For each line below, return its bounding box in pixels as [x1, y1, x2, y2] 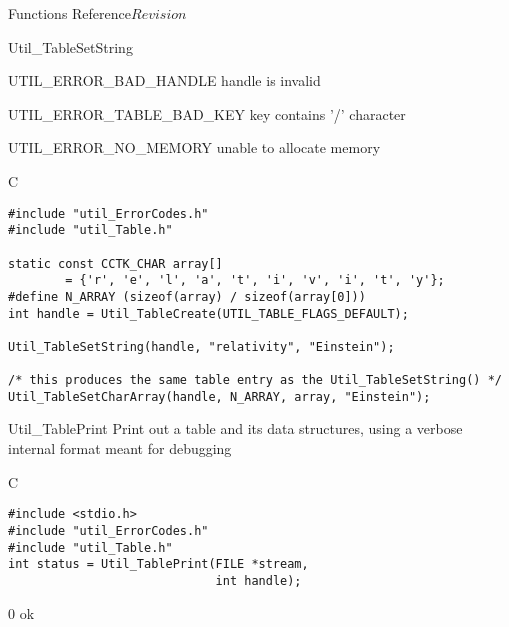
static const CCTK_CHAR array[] [8, 256, 223, 271]
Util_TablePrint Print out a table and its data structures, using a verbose [8, 418, 463, 439]
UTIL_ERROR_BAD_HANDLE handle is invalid [8, 70, 321, 91]
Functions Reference [8, 3, 132, 23]
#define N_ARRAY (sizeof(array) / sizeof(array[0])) [8, 289, 366, 304]
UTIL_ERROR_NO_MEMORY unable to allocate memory [8, 137, 381, 158]
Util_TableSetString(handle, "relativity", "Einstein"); [8, 339, 395, 354]
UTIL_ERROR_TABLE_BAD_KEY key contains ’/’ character [8, 103, 406, 124]
